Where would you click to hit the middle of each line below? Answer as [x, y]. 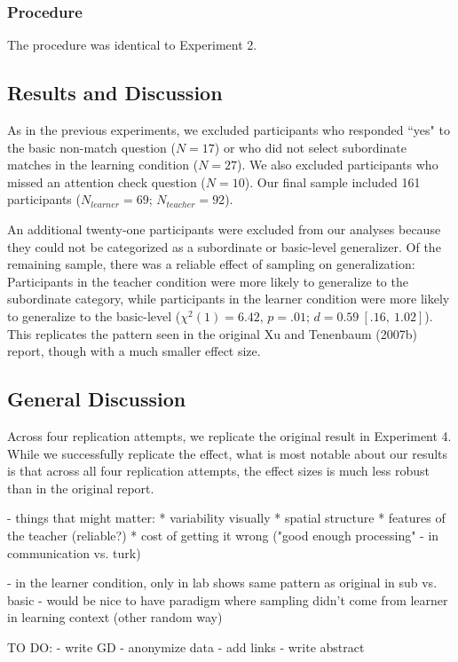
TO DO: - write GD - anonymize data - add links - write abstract [186, 646]
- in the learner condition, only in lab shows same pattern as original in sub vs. [222, 583]
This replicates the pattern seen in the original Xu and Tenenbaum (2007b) [212, 333]
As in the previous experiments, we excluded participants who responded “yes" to [229, 130]
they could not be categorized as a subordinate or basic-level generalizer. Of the [224, 246]
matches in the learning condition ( [103, 165]
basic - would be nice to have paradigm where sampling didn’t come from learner [228, 599]
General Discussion [97, 399]
